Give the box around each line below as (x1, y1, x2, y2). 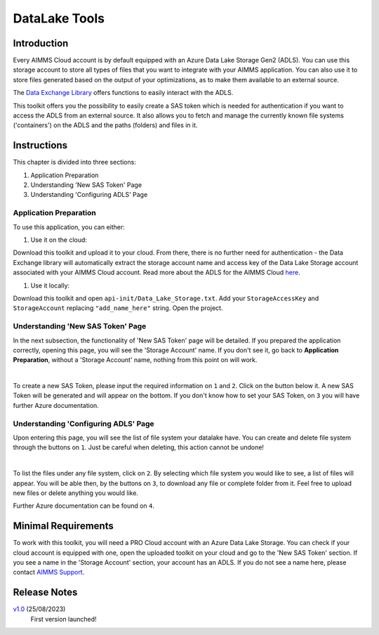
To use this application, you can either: (13, 222, 126, 231)
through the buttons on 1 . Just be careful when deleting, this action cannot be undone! (13, 443, 265, 451)
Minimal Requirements (13, 520, 114, 532)
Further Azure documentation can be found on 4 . (13, 501, 154, 510)
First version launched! (30, 615, 98, 623)
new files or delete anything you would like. (13, 489, 138, 497)
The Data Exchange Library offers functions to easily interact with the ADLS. (13, 89, 234, 97)
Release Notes (13, 586, 78, 598)
